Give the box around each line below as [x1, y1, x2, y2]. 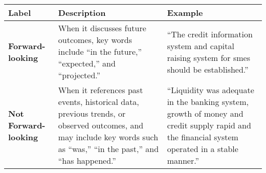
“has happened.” [58, 155, 116, 166]
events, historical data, [58, 96, 139, 107]
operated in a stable [167, 143, 238, 155]
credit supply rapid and [167, 119, 251, 131]
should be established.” [167, 63, 249, 75]
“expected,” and [58, 57, 116, 69]
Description [58, 7, 106, 18]
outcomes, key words [58, 34, 132, 46]
